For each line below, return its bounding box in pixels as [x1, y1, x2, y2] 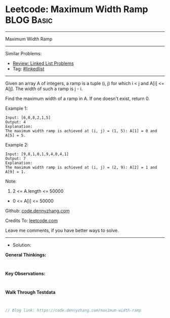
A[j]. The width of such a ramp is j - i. [5, 85, 83, 92]
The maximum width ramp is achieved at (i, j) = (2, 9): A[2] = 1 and [5, 165, 157, 170]
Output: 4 [5, 119, 26, 125]
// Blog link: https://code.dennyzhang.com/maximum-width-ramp [5, 308, 142, 313]
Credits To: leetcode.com [5, 217, 58, 224]
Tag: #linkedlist [12, 65, 45, 72]
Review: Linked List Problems [12, 60, 74, 66]
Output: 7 [5, 156, 26, 161]
